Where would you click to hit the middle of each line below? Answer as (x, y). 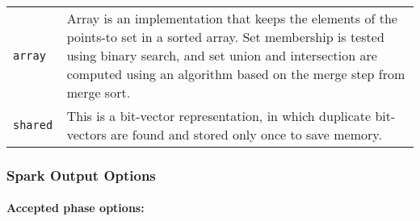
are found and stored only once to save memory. (246, 134)
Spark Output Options (81, 175)
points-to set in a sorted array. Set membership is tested (225, 37)
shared (33, 125)
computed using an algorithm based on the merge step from (236, 74)
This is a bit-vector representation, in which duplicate (219, 116)
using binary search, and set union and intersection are (222, 55)
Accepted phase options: (76, 208)
